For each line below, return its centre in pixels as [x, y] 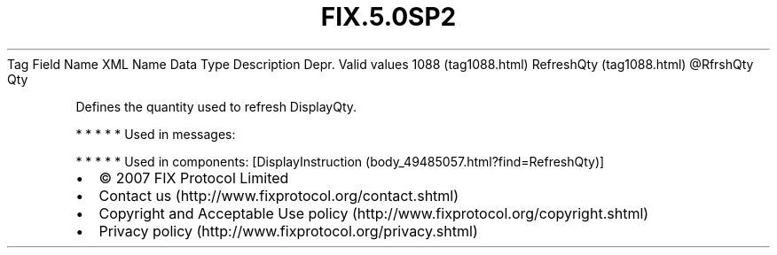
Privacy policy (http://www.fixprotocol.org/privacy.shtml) [288, 231]
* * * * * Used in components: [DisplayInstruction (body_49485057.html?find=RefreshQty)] [340, 161]
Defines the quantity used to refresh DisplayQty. [216, 106]
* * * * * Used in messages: [156, 134]
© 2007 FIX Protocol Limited [194, 178]
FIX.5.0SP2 [388, 17]
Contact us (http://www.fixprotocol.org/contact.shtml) [279, 195]
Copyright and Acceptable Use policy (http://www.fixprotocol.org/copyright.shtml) [374, 213]
